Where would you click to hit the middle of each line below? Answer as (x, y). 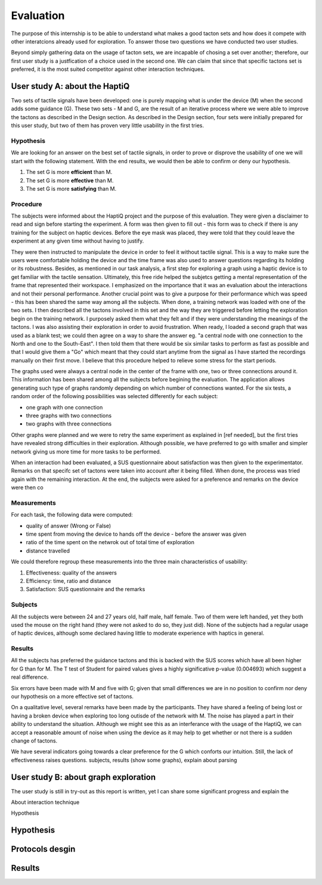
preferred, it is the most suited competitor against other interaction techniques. (108, 69)
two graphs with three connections (69, 424)
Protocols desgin (43, 849)
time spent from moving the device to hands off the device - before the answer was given (136, 534)
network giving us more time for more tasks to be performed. (86, 451)
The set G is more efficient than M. (69, 172)
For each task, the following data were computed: (72, 515)
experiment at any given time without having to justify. (78, 241)
